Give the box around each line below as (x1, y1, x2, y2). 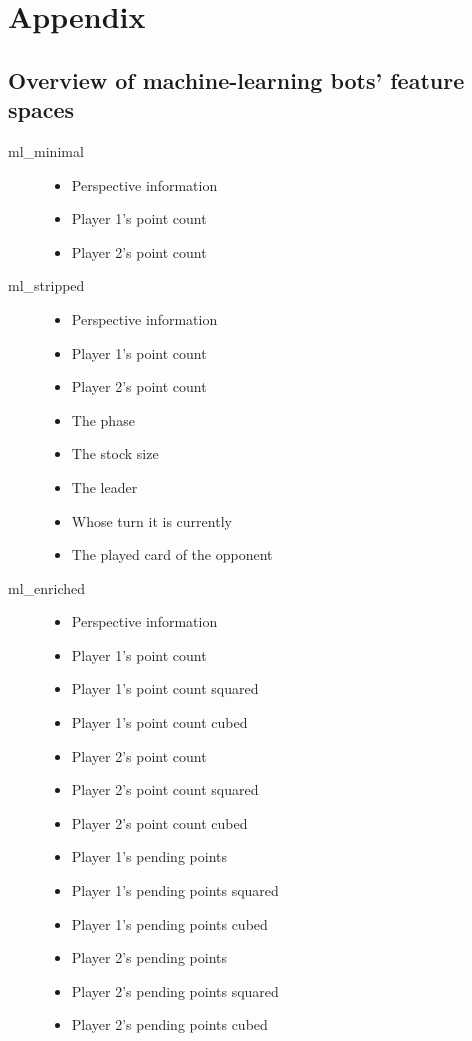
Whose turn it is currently (71, 510, 232, 531)
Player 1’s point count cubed (71, 712, 248, 733)
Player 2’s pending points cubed (71, 1014, 268, 1035)
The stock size (71, 443, 159, 464)
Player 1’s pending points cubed (71, 913, 268, 934)
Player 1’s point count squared (71, 678, 259, 699)
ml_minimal (8, 140, 84, 161)
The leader (71, 476, 138, 497)
